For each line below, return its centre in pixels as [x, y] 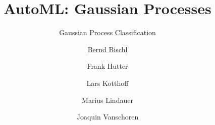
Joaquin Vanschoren [107, 117]
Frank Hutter [107, 66]
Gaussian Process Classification [107, 32]
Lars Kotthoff [107, 83]
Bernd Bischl [107, 49]
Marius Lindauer [107, 100]
